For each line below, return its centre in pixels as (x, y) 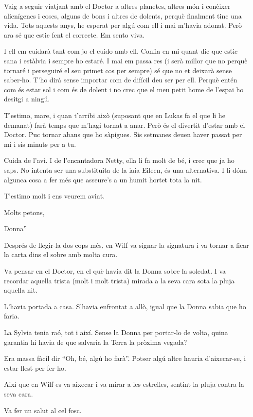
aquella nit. (21, 290)
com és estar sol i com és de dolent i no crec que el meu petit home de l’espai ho (124, 89)
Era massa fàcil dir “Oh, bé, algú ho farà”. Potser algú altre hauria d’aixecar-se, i (125, 358)
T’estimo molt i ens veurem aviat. (54, 196)
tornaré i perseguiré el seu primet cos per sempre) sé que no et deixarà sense (118, 70)
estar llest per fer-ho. (35, 367)
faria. (12, 316)
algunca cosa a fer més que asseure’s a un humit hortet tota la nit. (103, 179)
